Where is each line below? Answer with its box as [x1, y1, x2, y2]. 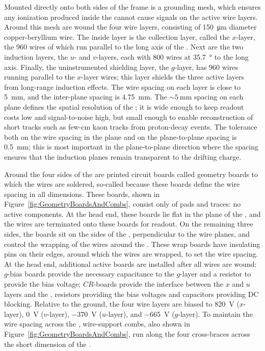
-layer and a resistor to [180, 268, 251, 279]
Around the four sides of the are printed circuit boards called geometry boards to [4, 168, 258, 179]
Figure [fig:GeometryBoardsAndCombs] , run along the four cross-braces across [4, 329, 250, 339]
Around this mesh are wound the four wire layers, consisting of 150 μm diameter [4, 21, 257, 32]
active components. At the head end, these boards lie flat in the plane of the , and [4, 208, 261, 219]
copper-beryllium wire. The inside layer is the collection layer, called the [4, 31, 230, 42]
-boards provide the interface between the [93, 279, 224, 289]
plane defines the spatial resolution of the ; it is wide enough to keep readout [4, 101, 244, 112]
